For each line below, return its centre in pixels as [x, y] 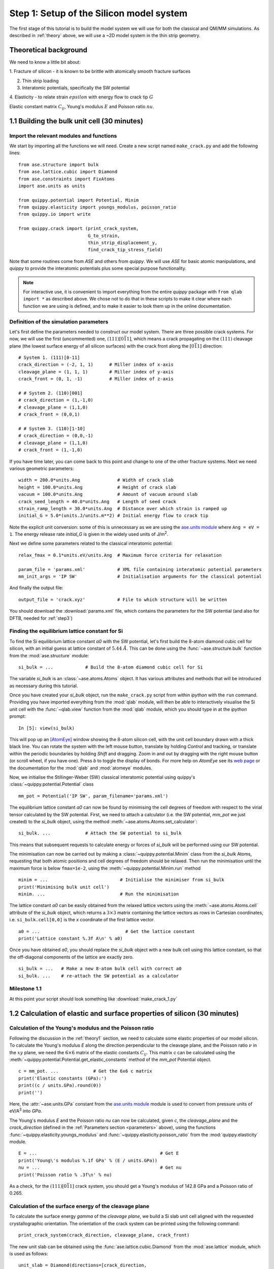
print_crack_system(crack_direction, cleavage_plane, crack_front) [104, 1235]
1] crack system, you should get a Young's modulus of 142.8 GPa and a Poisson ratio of [161, 1186]
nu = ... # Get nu [100, 1168]
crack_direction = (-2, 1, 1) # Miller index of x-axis [96, 365]
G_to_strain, [104, 236]
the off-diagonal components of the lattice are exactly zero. [72, 957]
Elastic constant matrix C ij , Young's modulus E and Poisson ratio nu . [82, 107]
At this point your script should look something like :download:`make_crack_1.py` [93, 999]
